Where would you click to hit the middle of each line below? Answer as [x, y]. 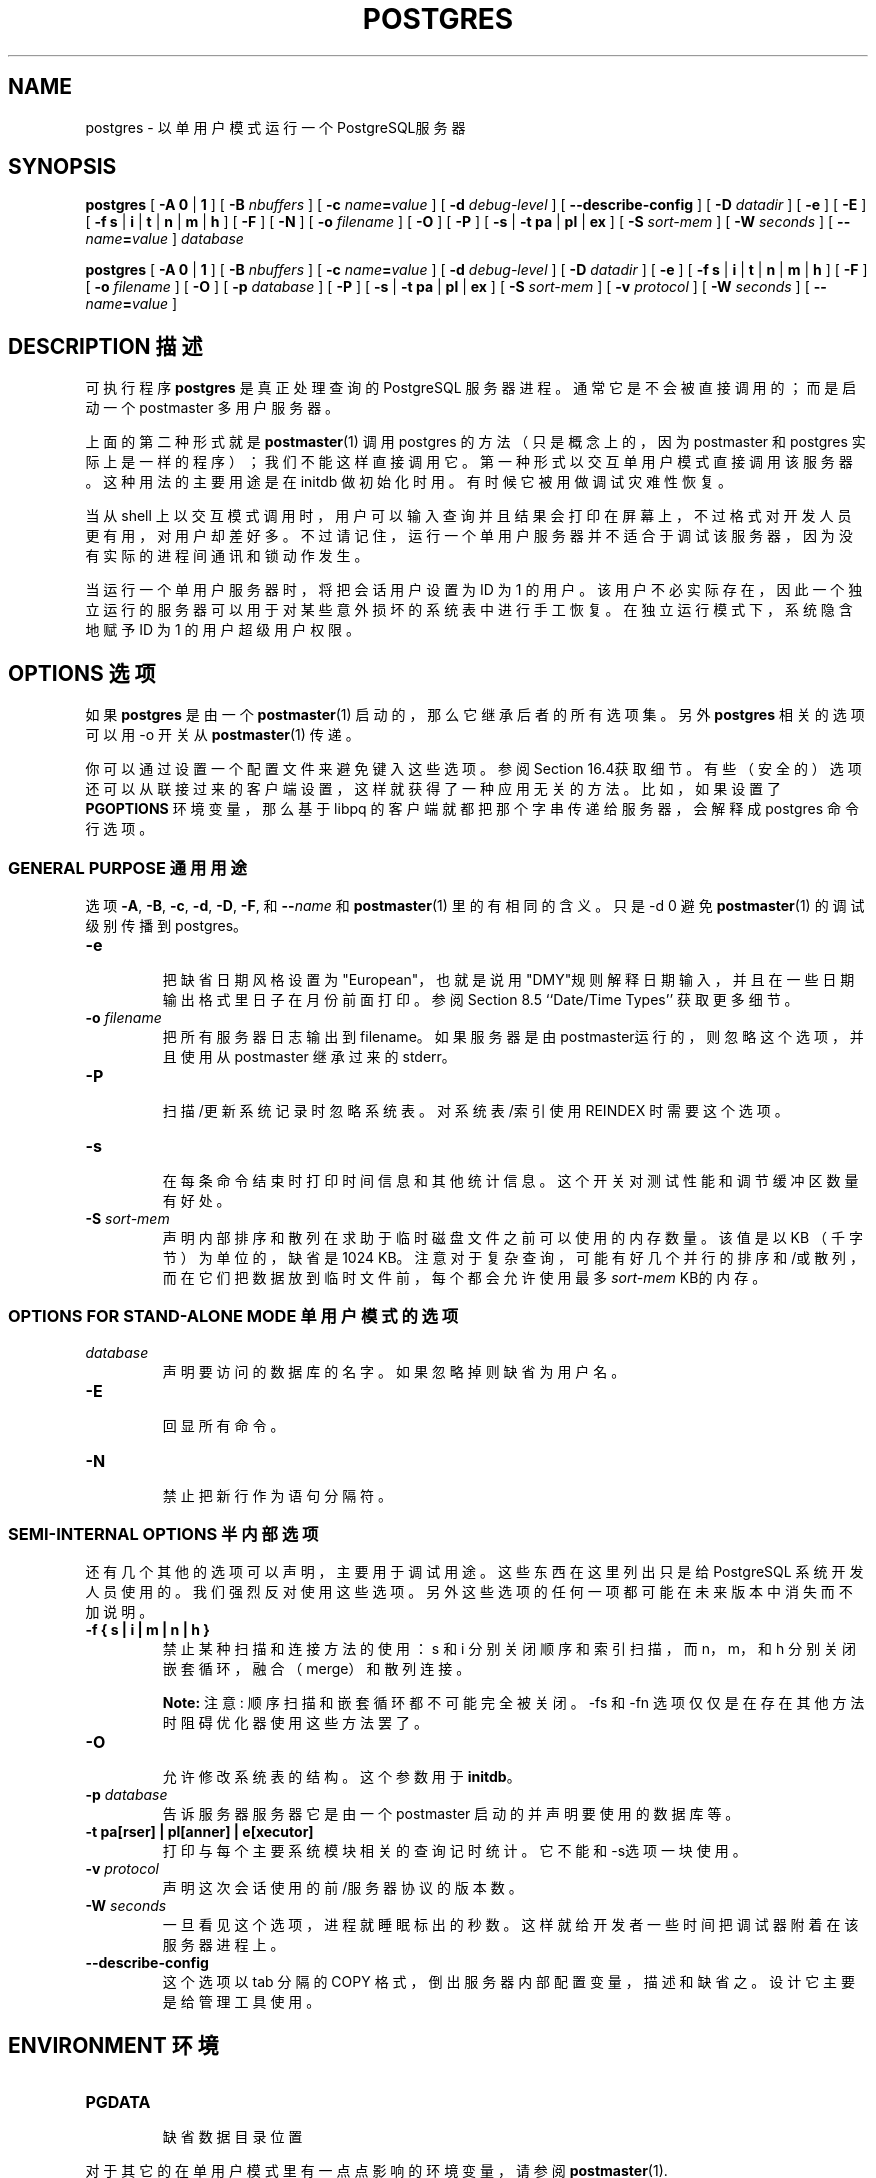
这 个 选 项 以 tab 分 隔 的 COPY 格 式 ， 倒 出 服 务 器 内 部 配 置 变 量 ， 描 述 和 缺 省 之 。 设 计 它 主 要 [509, 1982]
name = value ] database [164, 239]
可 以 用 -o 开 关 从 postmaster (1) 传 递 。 [222, 735]
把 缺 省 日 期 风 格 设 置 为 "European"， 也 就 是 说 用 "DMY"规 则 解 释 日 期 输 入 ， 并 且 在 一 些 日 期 [508, 979]
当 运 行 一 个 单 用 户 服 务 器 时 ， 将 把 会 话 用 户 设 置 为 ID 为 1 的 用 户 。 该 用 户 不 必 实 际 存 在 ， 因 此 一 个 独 [474, 590]
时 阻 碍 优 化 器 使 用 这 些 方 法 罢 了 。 [295, 1723]
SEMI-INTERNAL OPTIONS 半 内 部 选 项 [163, 1534]
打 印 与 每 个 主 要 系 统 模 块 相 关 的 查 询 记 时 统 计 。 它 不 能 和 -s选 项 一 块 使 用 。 [454, 1851]
